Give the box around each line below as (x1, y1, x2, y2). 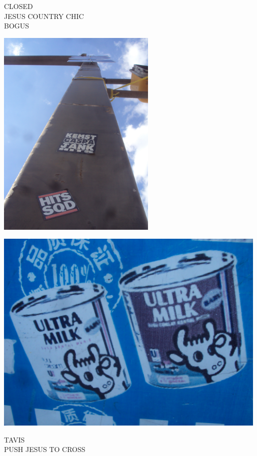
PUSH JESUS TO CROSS (4, 444, 85, 455)
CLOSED (4, 1, 33, 11)
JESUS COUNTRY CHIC (4, 10, 84, 21)
